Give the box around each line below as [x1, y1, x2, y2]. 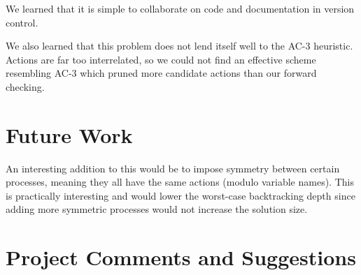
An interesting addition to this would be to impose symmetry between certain [6, 161, 340, 175]
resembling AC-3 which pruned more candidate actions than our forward [6, 66, 317, 80]
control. [6, 15, 38, 29]
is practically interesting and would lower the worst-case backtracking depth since [6, 188, 355, 202]
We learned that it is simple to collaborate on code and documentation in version [6, 1, 355, 15]
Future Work [6, 120, 133, 149]
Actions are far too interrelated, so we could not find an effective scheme [6, 52, 316, 66]
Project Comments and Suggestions [6, 243, 356, 272]
